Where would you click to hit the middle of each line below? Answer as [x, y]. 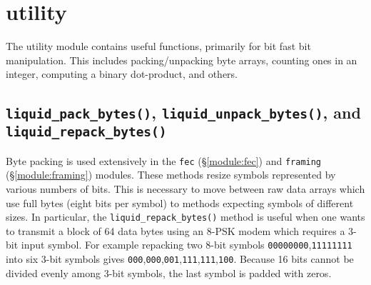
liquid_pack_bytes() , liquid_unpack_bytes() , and [183, 112]
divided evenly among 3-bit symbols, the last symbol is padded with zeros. [169, 272]
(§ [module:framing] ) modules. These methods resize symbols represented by [171, 175]
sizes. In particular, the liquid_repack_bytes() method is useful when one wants [185, 217]
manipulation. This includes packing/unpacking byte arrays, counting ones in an [182, 60]
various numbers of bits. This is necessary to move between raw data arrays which [185, 188]
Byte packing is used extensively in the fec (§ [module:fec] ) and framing [164, 160]
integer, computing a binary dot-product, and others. [122, 74]
